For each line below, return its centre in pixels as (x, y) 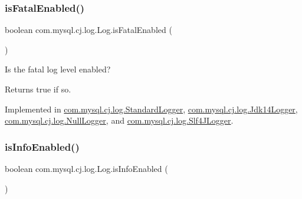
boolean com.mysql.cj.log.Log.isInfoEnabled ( (86, 168)
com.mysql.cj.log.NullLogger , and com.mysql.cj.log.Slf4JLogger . (119, 120)
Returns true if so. (38, 89)
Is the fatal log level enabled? (58, 69)
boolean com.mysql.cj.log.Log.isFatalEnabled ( (88, 30)
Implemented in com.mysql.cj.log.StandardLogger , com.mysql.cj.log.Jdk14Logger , (151, 109)
